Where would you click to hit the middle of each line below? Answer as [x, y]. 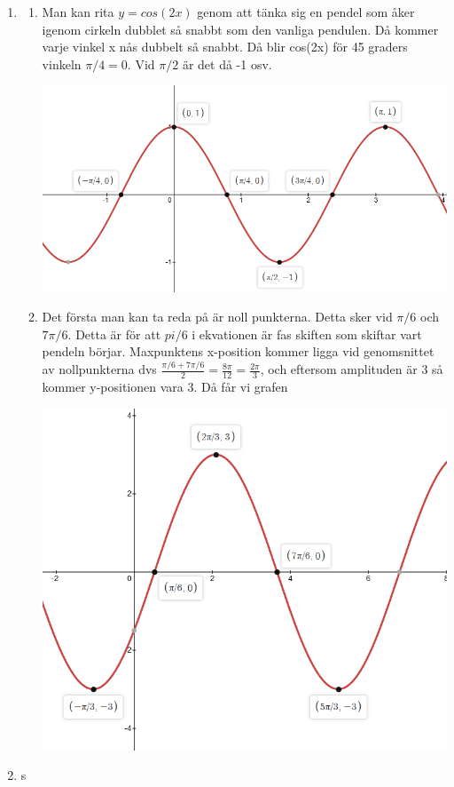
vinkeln [62, 64]
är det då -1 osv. [227, 64]
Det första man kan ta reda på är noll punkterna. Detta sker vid [217, 317]
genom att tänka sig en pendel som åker [306, 12]
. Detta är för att [114, 334]
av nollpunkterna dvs [99, 369]
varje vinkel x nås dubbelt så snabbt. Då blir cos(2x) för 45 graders [225, 47]
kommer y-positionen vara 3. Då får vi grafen [165, 387]
